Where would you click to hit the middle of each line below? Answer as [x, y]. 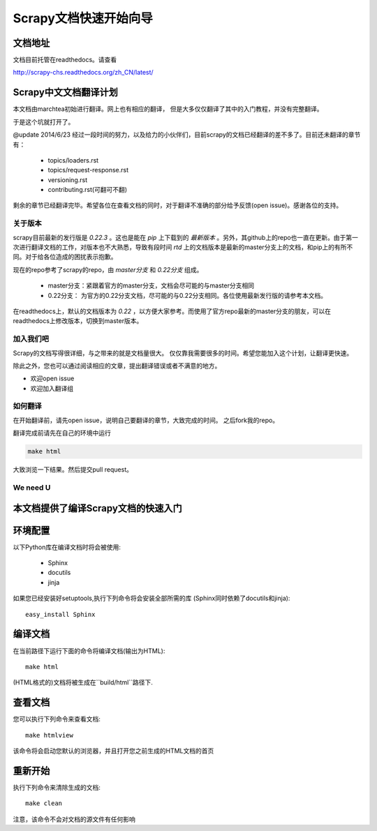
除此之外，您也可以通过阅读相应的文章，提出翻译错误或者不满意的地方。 [117, 366]
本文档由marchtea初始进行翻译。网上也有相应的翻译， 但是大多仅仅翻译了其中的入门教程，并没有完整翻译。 [168, 109]
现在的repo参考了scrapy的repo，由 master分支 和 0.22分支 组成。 [108, 269]
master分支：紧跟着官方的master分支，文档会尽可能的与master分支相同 [151, 285]
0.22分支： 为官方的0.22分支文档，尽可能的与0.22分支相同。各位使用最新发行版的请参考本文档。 [187, 295]
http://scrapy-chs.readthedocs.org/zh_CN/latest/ [83, 73]
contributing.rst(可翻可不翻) [88, 190]
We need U [32, 487]
